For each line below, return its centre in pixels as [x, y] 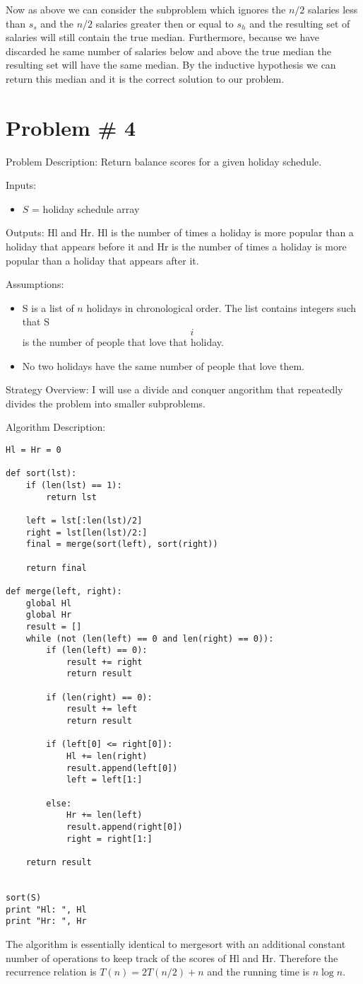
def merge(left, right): [64, 591]
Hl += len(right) [107, 757]
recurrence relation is [51, 972]
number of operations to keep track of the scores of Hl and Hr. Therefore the [172, 957]
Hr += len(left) [104, 815]
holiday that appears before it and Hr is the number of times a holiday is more [176, 247]
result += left [102, 709]
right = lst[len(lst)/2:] [87, 532]
